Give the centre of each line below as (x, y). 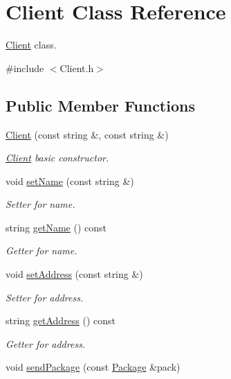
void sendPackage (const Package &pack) (93, 367)
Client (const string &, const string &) (87, 134)
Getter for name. (41, 250)
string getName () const (56, 227)
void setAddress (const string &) (74, 274)
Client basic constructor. (57, 158)
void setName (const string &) (70, 180)
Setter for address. (45, 297)
